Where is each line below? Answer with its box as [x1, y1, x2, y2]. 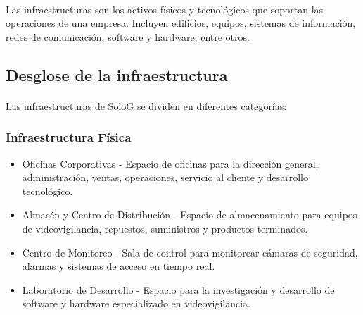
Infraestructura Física [6, 128, 132, 146]
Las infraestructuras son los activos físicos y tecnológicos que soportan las [6, 1, 324, 16]
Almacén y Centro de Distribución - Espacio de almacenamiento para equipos [22, 207, 357, 222]
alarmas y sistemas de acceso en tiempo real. [22, 259, 215, 273]
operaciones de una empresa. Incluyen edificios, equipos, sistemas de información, [6, 16, 356, 30]
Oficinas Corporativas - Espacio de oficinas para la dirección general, [22, 156, 319, 171]
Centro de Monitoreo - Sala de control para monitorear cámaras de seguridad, [22, 245, 358, 259]
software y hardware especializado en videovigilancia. [22, 296, 251, 311]
